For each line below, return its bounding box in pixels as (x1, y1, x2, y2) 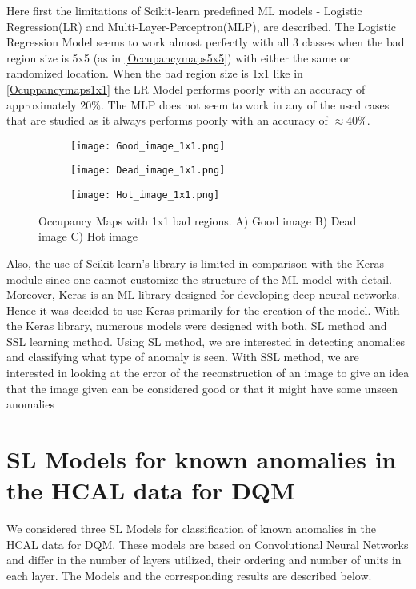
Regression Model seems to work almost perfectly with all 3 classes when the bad (6, 34, 405, 50)
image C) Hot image (38, 228, 138, 245)
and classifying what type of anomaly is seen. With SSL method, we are (6, 348, 359, 365)
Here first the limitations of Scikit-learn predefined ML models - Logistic (6, 2, 362, 18)
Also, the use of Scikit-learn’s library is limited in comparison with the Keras (6, 254, 384, 271)
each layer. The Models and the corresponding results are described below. (6, 567, 372, 583)
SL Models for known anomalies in (6, 443, 397, 476)
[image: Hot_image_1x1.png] (70, 189, 220, 201)
